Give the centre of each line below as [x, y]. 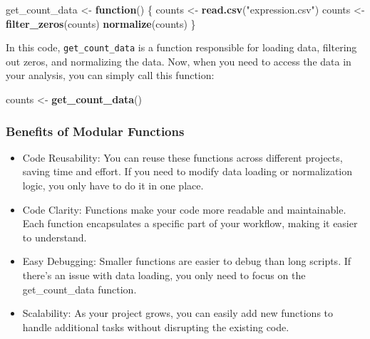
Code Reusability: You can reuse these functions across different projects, [183, 157]
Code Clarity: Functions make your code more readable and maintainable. [184, 209]
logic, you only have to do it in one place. [113, 186]
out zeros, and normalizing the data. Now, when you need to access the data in [179, 61]
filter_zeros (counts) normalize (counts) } [101, 23]
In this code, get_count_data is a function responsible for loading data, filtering [181, 47]
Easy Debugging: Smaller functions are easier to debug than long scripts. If [187, 261]
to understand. [55, 237]
